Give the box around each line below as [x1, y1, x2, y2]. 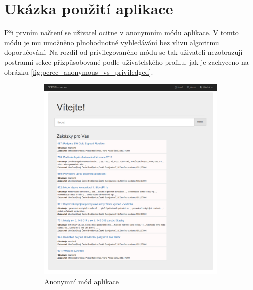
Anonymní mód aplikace [44, 276, 119, 286]
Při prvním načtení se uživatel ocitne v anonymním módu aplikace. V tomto [4, 27, 239, 38]
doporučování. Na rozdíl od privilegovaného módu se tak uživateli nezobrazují [4, 47, 243, 57]
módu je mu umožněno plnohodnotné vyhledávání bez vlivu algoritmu [4, 37, 219, 47]
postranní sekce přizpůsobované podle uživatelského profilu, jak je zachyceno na [4, 56, 249, 67]
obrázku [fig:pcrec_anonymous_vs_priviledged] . [4, 66, 153, 77]
